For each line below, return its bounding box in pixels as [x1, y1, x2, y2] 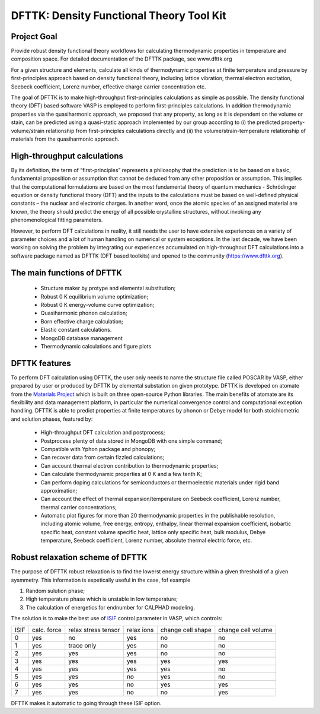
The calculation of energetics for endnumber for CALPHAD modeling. [25, 604, 196, 611]
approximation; [40, 487, 78, 494]
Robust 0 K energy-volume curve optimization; [40, 301, 155, 308]
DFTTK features [11, 358, 71, 368]
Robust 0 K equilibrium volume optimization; [40, 293, 149, 300]
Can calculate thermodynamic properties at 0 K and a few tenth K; [40, 471, 203, 478]
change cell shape [160, 626, 212, 634]
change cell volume [218, 626, 273, 634]
